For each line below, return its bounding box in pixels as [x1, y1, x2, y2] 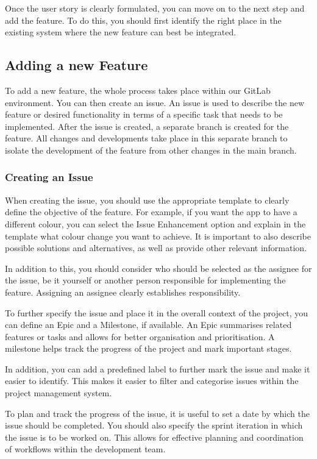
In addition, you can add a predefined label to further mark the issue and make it [5, 362, 310, 375]
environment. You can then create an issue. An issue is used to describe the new [5, 96, 304, 109]
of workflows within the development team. [5, 443, 166, 455]
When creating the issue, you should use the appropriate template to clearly [5, 193, 290, 206]
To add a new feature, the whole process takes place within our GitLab [5, 84, 271, 96]
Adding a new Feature [5, 55, 148, 74]
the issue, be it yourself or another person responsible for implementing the [5, 274, 286, 286]
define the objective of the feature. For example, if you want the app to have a [5, 205, 297, 218]
